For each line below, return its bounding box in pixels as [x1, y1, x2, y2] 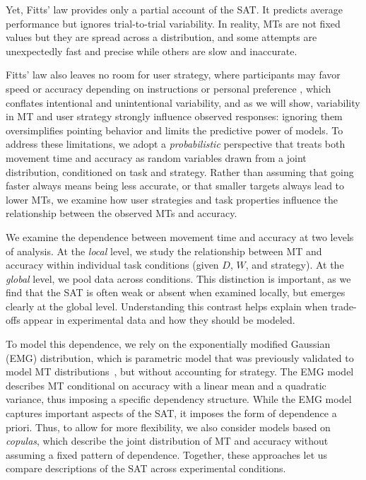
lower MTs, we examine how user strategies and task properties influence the [6, 192, 338, 206]
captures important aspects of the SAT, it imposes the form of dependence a [6, 406, 337, 421]
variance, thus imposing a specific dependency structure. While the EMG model [6, 392, 352, 406]
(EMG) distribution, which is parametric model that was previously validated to [6, 350, 354, 365]
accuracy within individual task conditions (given [6, 257, 219, 272]
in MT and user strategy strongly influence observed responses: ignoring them [6, 109, 343, 124]
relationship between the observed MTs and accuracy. [6, 206, 237, 221]
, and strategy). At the [245, 257, 344, 272]
